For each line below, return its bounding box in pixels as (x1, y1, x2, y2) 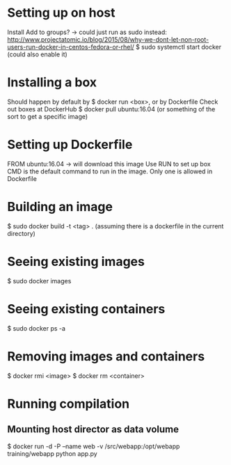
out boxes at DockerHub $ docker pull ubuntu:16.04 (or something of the (7, 104, 216, 113)
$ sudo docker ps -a (7, 324, 66, 332)
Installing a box (7, 74, 97, 90)
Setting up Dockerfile (7, 137, 133, 152)
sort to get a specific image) (7, 112, 88, 120)
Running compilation (7, 395, 130, 411)
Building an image (7, 199, 113, 214)
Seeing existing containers (7, 301, 166, 317)
